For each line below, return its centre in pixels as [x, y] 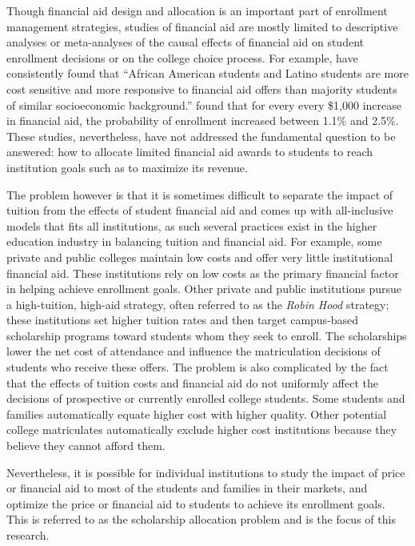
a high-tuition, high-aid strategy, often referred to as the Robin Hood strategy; [198, 304]
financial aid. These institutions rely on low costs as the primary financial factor [203, 273]
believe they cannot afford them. [86, 446]
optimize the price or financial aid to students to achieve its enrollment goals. [196, 503]
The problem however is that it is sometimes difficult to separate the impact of [200, 194]
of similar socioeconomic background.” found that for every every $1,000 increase [204, 104]
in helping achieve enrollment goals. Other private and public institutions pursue [204, 289]
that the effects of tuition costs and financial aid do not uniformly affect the [192, 382]
